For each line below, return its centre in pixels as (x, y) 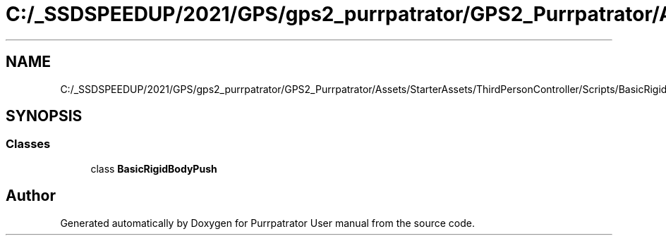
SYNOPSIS (44, 116)
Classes (28, 144)
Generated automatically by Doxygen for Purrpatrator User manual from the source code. (267, 223)
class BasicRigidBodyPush (154, 168)
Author (31, 196)
